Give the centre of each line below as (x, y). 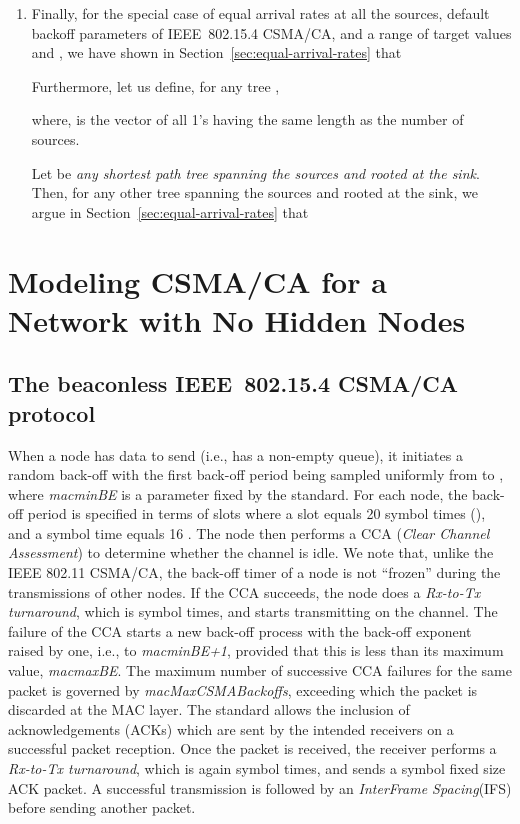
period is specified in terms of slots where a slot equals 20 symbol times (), (256, 513)
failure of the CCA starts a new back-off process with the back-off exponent (240, 630)
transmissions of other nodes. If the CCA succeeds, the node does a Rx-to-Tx (244, 591)
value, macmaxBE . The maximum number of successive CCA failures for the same (260, 670)
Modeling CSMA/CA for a (197, 280)
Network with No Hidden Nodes (237, 319)
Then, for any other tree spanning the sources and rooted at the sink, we (254, 192)
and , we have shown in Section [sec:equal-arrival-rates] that (216, 52)
